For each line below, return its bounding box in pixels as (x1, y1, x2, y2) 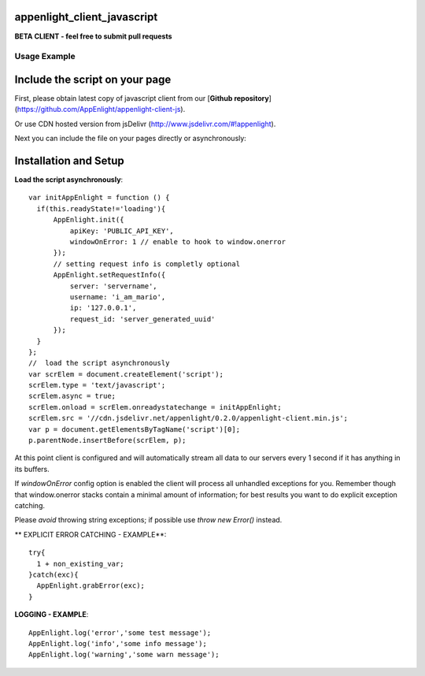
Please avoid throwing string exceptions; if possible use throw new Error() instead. (14, 515, 283, 525)
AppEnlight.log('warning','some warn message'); (28, 650, 220, 659)
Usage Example (14, 51, 76, 62)
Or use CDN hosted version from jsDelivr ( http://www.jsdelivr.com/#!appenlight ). (14, 119, 276, 128)
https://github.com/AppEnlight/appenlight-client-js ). (17, 105, 186, 114)
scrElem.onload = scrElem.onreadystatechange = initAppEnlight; (28, 403, 283, 411)
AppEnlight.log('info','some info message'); (28, 639, 208, 648)
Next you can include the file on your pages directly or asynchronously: (14, 134, 247, 143)
